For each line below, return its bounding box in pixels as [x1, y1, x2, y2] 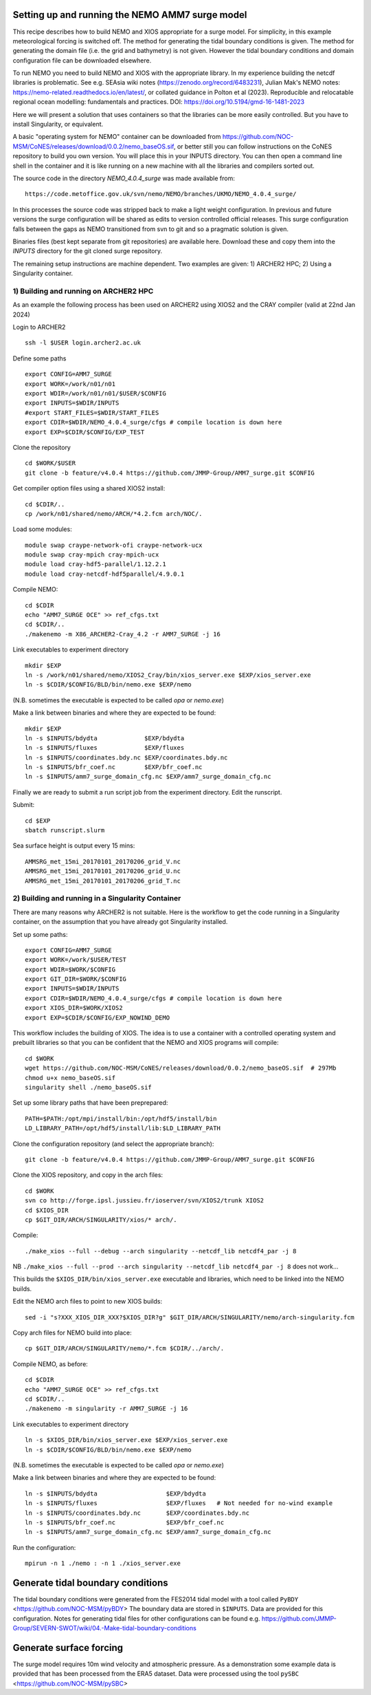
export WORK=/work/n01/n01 [25, 380, 116, 388]
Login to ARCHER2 [12, 323, 66, 332]
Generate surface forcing [12, 1641, 124, 1654]
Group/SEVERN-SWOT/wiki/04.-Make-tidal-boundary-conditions [12, 1624, 197, 1632]
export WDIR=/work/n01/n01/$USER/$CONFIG [25, 389, 166, 397]
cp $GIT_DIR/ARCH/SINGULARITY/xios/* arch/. [25, 1216, 178, 1224]
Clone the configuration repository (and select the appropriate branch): [12, 1139, 214, 1148]
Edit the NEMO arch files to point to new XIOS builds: [12, 1297, 163, 1306]
